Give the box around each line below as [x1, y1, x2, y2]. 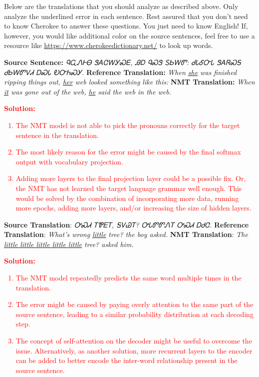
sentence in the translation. [15, 129, 99, 140]
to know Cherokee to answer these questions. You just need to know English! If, [4, 20, 248, 31]
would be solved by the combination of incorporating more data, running [15, 192, 239, 203]
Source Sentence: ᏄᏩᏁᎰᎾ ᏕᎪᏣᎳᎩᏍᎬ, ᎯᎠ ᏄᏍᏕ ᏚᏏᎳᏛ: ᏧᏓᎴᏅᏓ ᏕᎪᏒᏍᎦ [4, 56, 241, 67]
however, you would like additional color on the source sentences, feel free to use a [4, 30, 255, 40]
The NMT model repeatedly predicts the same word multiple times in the [15, 272, 242, 283]
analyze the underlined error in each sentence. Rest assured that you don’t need [4, 10, 248, 21]
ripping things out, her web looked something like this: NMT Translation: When [4, 76, 255, 87]
